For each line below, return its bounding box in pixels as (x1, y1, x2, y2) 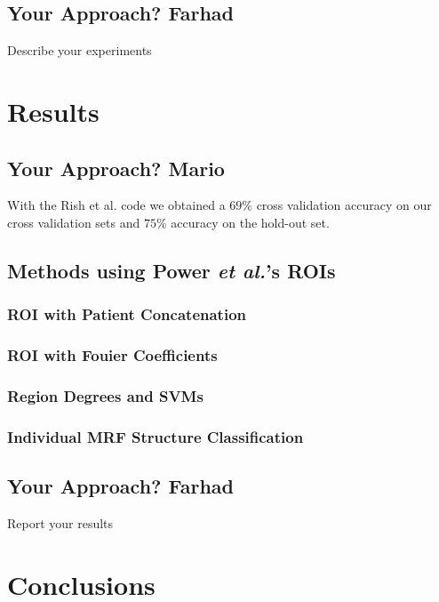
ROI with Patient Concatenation (7, 303, 246, 325)
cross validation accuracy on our (256, 196, 432, 214)
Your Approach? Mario (7, 154, 225, 181)
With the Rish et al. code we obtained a (7, 196, 226, 214)
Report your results (7, 513, 114, 532)
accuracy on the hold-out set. (171, 213, 330, 231)
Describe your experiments (7, 41, 152, 60)
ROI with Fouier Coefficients (7, 344, 218, 366)
